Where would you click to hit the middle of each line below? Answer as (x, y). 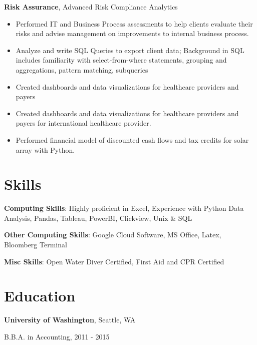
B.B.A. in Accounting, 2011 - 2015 (57, 336)
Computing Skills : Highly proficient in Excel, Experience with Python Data (124, 208)
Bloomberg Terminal (36, 245)
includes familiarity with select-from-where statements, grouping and (121, 60)
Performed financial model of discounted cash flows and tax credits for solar (132, 139)
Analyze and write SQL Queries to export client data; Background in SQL (130, 50)
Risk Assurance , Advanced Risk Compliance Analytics (91, 7)
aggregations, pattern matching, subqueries (82, 69)
